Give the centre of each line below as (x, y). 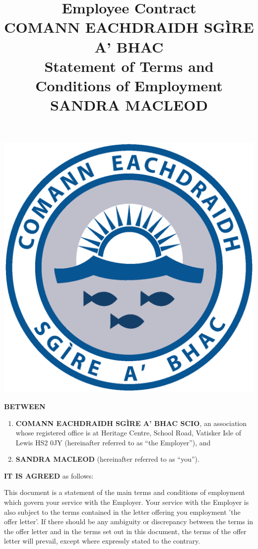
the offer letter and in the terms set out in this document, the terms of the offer (125, 531)
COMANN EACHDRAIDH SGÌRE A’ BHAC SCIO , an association (131, 423)
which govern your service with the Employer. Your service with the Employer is (127, 502)
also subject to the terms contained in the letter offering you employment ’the (122, 512)
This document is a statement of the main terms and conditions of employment (125, 492)
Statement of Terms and (129, 66)
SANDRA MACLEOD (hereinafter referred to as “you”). (107, 459)
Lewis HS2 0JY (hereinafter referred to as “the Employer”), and (113, 442)
